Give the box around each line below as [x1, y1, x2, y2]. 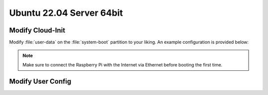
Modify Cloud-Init [9, 26, 66, 34]
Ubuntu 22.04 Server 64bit [9, 7, 124, 18]
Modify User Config [9, 77, 71, 86]
